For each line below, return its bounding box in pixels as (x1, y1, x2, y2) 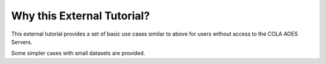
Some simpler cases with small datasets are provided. (11, 50, 145, 57)
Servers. (11, 38, 33, 45)
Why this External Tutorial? (11, 9, 150, 22)
